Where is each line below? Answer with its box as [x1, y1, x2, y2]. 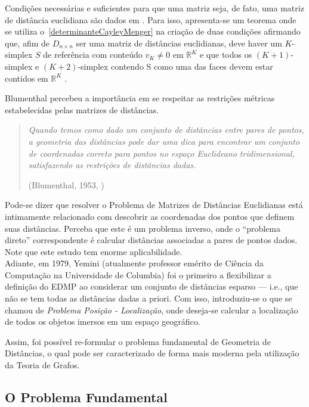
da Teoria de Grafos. [5, 359, 80, 371]
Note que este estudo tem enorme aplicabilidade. [5, 245, 183, 257]
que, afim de [5, 36, 50, 49]
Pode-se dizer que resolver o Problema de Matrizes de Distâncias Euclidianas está [5, 198, 303, 211]
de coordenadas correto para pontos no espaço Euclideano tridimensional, [28, 147, 295, 159]
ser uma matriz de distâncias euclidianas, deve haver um [76, 36, 282, 49]
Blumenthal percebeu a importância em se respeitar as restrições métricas [5, 92, 275, 104]
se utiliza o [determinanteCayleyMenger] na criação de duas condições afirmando [5, 25, 301, 38]
